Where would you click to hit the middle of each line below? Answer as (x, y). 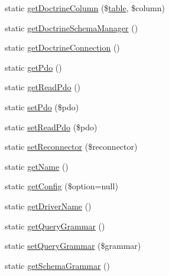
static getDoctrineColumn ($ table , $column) (85, 8)
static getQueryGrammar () (55, 226)
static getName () (37, 166)
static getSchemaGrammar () (57, 265)
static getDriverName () (48, 206)
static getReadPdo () (43, 87)
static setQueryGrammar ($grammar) (73, 246)
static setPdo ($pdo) (42, 106)
